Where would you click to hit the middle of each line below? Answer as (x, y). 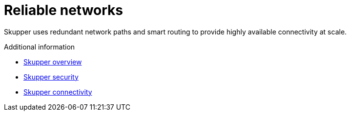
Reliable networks (63, 10)
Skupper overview (53, 62)
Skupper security (51, 77)
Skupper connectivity (58, 92)
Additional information (40, 47)
